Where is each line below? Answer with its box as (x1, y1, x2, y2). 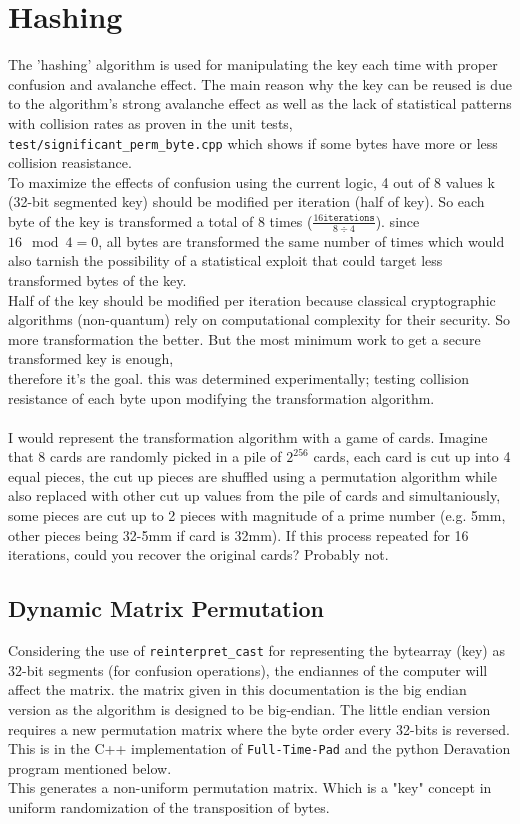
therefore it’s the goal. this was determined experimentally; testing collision (8, 367, 469, 388)
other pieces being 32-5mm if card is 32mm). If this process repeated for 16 (8, 524, 469, 545)
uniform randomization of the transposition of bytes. (8, 796, 330, 817)
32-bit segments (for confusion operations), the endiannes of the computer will (8, 659, 488, 680)
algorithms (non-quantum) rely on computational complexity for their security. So (8, 309, 511, 330)
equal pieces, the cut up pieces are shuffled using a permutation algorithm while (8, 465, 497, 486)
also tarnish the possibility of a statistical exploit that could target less (8, 250, 443, 271)
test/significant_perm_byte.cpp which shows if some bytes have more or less (8, 132, 498, 153)
